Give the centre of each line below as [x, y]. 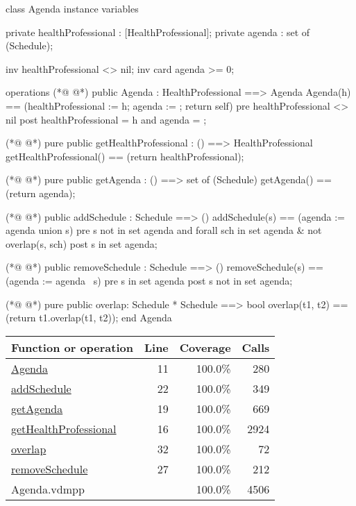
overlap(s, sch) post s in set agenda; [82, 243]
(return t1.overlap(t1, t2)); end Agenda [89, 318]
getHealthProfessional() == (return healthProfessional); [125, 156]
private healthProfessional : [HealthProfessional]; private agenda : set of [158, 32]
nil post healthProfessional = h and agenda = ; [106, 119]
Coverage [205, 347]
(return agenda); [41, 193]
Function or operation [72, 347]
